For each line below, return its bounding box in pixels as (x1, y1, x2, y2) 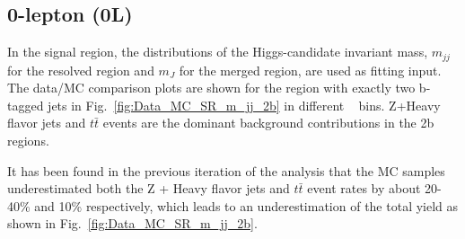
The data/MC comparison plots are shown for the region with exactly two (7, 78, 416, 97)
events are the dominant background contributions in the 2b (102, 113, 434, 132)
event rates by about (307, 179, 421, 198)
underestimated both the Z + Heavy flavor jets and (7, 179, 290, 198)
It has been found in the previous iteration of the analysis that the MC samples (7, 161, 445, 180)
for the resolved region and (7, 60, 154, 79)
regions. (7, 131, 49, 150)
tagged (7, 95, 44, 114)
